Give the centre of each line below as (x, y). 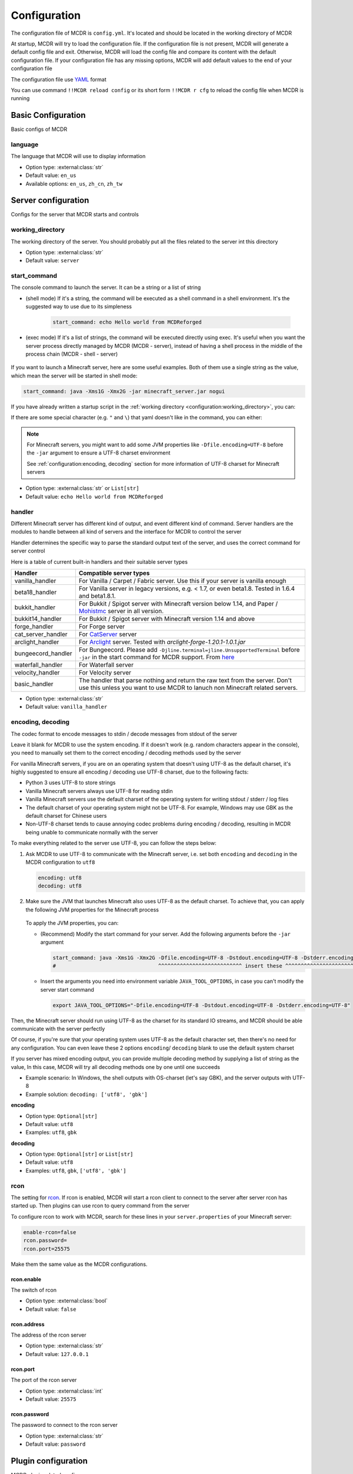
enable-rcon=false (50, 1232)
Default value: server (52, 261)
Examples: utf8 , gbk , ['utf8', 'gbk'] (76, 1170)
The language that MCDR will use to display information (78, 156)
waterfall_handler (39, 664)
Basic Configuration (48, 115)
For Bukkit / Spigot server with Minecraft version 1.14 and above (167, 618)
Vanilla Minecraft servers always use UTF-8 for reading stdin (99, 791)
